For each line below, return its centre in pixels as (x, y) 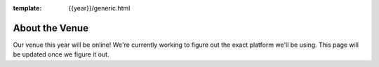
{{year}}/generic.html (99, 8)
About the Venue (51, 28)
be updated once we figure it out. (61, 54)
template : (27, 8)
